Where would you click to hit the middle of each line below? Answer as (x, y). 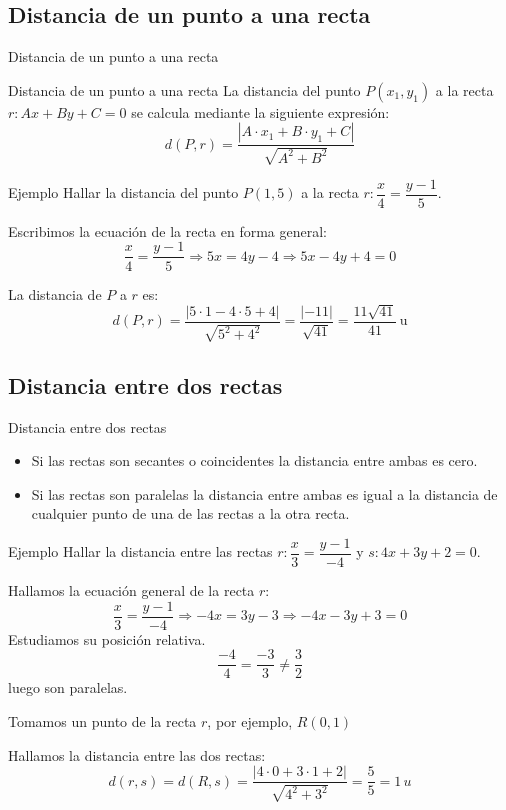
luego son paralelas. (68, 687)
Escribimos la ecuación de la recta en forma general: (167, 230)
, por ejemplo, (250, 720)
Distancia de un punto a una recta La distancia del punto (184, 89)
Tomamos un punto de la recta (102, 720)
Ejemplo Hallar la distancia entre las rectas (140, 551)
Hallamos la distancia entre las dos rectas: (137, 754)
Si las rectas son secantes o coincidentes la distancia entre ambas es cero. (254, 460)
